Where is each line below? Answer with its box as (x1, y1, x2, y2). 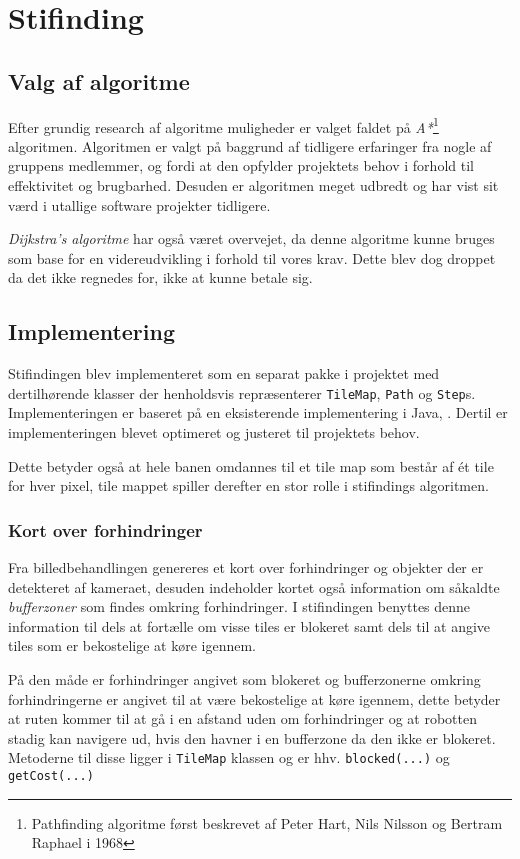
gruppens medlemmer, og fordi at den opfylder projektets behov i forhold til (8, 155, 474, 176)
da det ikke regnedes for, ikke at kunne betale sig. (8, 267, 313, 288)
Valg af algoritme (8, 65, 190, 96)
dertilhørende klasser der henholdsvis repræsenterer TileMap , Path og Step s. (8, 382, 476, 403)
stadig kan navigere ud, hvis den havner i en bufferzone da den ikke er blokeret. (8, 727, 496, 748)
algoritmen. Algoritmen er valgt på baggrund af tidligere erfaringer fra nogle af (8, 135, 492, 156)
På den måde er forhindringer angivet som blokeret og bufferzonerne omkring (8, 669, 481, 689)
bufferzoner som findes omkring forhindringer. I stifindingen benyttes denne (8, 596, 471, 617)
